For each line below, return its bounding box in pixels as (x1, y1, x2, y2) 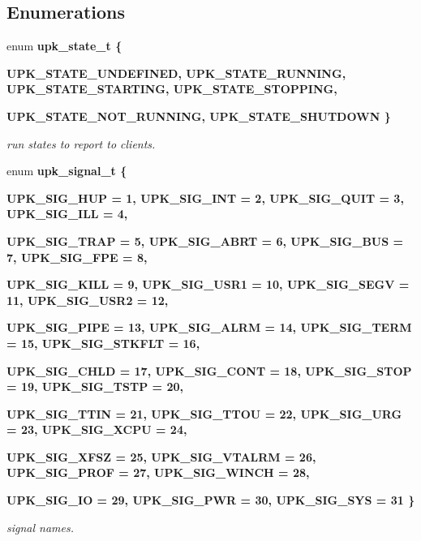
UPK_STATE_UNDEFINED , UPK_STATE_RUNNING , (6, 64, 346, 81)
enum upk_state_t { (6, 37, 122, 54)
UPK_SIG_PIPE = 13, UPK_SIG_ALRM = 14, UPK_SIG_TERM (6, 319, 412, 336)
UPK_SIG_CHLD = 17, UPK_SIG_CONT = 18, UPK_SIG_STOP (6, 362, 412, 379)
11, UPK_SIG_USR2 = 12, (6, 291, 169, 308)
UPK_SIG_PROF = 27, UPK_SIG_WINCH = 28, (6, 464, 310, 481)
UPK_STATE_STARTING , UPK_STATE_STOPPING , (6, 80, 337, 97)
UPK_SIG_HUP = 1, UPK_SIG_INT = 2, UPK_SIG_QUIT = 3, (6, 189, 404, 206)
